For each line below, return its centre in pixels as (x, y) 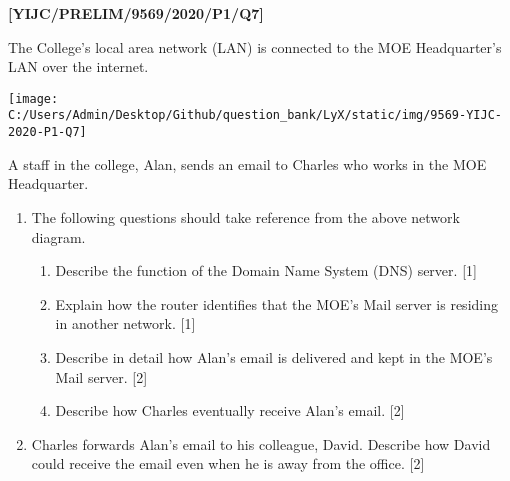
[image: (33, 98)
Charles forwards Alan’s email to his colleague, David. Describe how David (261, 443)
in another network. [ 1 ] (125, 323)
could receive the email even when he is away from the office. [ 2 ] (228, 463)
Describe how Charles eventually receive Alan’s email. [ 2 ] (230, 410)
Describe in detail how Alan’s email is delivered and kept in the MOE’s (274, 356)
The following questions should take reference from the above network (245, 216)
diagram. (58, 236)
